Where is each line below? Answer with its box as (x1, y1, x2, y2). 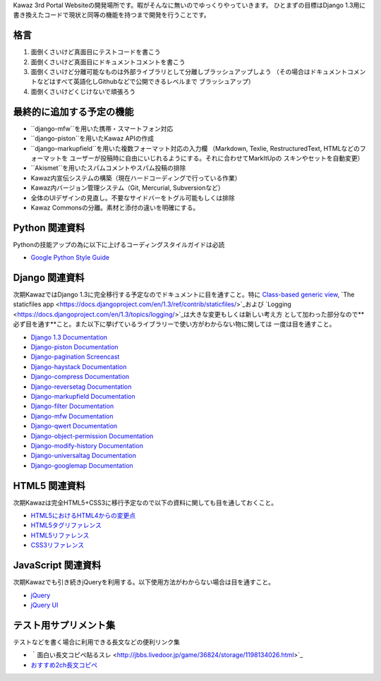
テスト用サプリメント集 (13, 619, 116, 631)
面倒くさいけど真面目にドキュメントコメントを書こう (30, 57, 186, 66)
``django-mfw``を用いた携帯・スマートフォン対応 (30, 124, 174, 133)
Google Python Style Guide (30, 253, 109, 262)
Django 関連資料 (13, 272, 85, 284)
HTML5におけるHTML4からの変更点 (30, 512, 136, 520)
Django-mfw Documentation (30, 411, 114, 420)
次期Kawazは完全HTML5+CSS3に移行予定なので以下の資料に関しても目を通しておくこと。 (13, 498, 278, 507)
